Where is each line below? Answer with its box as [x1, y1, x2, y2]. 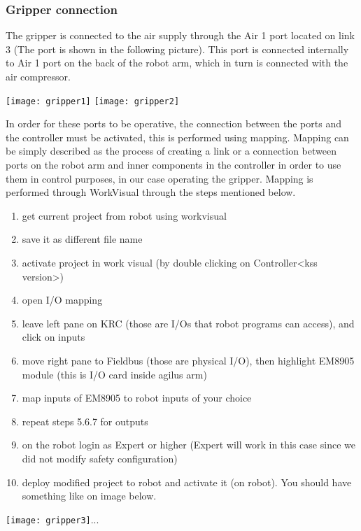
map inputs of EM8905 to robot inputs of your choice [22, 390, 252, 405]
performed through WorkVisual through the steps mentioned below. [6, 185, 296, 199]
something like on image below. [22, 488, 157, 503]
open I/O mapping [22, 292, 103, 307]
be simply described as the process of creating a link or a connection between [6, 143, 337, 158]
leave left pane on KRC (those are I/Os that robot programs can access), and [22, 316, 355, 330]
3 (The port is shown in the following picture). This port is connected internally [6, 41, 349, 56]
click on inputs [22, 330, 85, 344]
